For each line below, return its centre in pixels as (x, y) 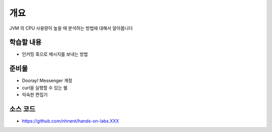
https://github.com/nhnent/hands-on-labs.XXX (71, 121)
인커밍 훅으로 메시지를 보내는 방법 (55, 54)
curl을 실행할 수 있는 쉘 (45, 87)
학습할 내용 (25, 42)
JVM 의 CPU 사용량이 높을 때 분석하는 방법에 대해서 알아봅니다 (71, 28)
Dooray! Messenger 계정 (47, 81)
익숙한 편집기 (35, 95)
